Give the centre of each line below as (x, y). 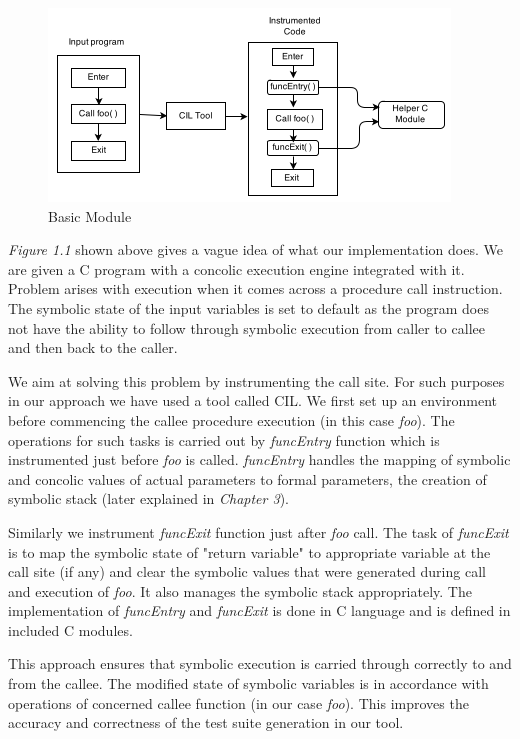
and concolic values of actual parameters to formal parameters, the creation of (247, 478)
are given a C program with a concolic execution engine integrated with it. (236, 268)
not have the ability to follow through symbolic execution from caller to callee (246, 327)
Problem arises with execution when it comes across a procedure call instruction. (255, 288)
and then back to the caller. (93, 347)
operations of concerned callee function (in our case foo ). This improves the (238, 702)
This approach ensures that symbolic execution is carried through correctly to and (260, 663)
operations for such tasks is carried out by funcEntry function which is (224, 439)
